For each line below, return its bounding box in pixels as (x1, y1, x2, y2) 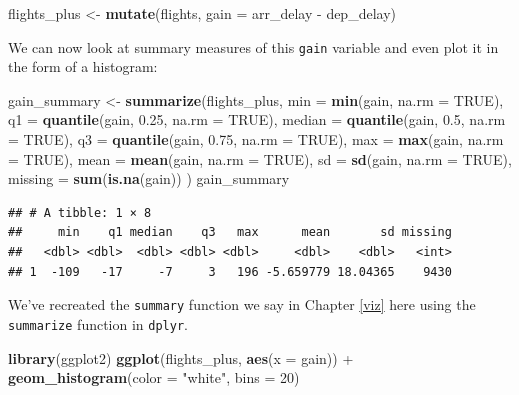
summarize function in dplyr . (8, 313, 188, 334)
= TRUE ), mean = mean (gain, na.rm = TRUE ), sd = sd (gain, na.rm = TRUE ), (8, 148, 512, 169)
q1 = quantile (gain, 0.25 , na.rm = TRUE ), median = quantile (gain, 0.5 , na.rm (8, 109, 506, 130)
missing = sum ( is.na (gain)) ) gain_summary (8, 168, 290, 189)
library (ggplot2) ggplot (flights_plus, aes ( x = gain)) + (8, 347, 354, 368)
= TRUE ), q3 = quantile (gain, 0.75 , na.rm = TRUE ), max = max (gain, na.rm (8, 129, 504, 150)
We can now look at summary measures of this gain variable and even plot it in (8, 36, 499, 57)
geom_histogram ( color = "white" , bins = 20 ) (8, 367, 300, 388)
